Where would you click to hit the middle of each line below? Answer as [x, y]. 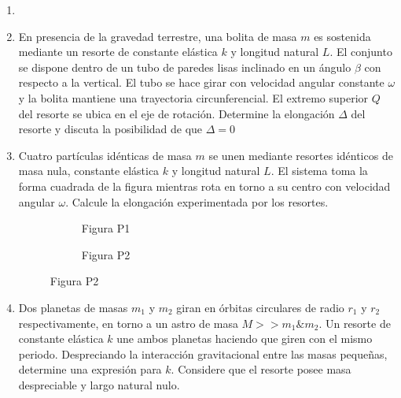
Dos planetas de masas [73, 307]
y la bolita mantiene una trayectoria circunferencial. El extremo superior [193, 97]
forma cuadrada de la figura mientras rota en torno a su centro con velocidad [204, 186]
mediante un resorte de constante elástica [118, 52]
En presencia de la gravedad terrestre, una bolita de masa [158, 36]
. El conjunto [361, 52]
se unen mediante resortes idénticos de [301, 155]
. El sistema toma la [319, 171]
